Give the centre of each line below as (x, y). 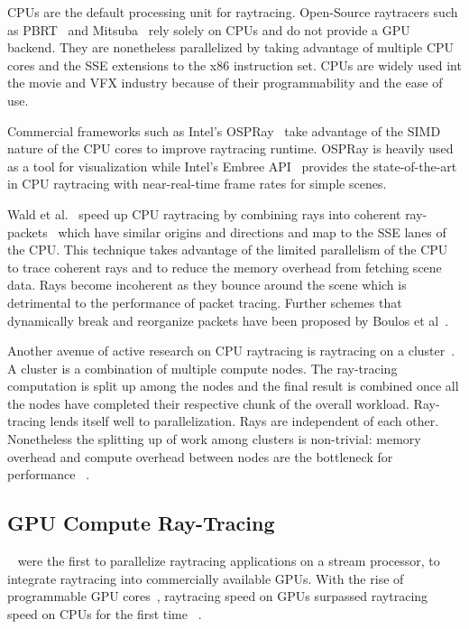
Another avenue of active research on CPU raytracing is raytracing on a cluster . (231, 351)
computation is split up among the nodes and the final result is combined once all (233, 386)
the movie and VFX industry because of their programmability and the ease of (225, 83)
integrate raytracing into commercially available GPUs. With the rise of (206, 578)
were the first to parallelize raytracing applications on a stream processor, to (229, 561)
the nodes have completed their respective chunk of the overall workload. (208, 403)
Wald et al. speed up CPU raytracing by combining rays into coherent (204, 213)
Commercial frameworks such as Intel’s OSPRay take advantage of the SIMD (224, 130)
